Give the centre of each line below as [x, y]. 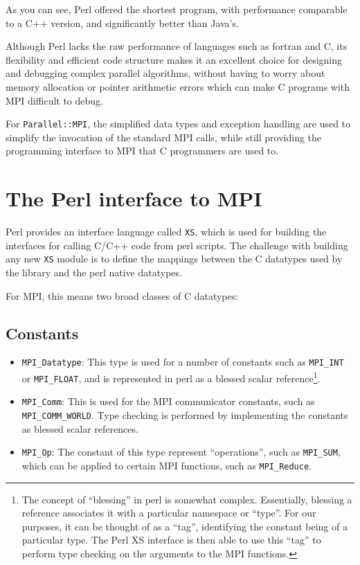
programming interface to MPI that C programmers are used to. [142, 151]
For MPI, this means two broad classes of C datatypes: [122, 295]
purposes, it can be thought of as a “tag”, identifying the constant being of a [184, 526]
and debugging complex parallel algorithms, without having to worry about [165, 73]
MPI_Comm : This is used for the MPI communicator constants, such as [168, 401]
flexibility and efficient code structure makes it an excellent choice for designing [174, 59]
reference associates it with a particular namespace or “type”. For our [169, 513]
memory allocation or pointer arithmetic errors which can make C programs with [178, 86]
